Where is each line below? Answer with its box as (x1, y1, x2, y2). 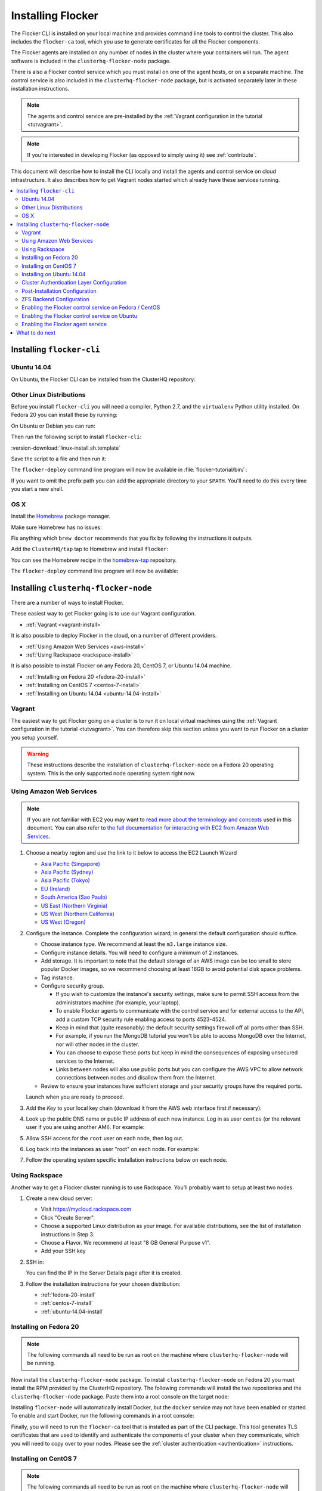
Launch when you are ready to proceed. (26, 1093, 125, 1100)
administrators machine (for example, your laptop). (55, 999, 181, 1006)
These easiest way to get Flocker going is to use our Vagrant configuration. (11, 610, 196, 617)
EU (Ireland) (41, 885, 71, 892)
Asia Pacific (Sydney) (41, 868, 94, 876)
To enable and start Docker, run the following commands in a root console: (11, 1412, 194, 1419)
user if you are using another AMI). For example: (26, 1124, 145, 1131)
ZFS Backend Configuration (21, 296, 89, 303)
